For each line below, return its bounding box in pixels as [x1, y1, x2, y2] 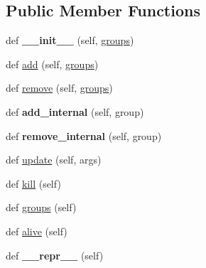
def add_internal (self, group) [6, 104, 144, 119]
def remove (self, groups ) [6, 80, 113, 95]
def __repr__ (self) [6, 247, 104, 262]
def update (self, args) [6, 152, 102, 167]
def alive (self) [6, 223, 67, 238]
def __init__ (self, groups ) [6, 33, 134, 48]
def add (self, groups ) [6, 56, 99, 71]
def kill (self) [6, 176, 61, 191]
